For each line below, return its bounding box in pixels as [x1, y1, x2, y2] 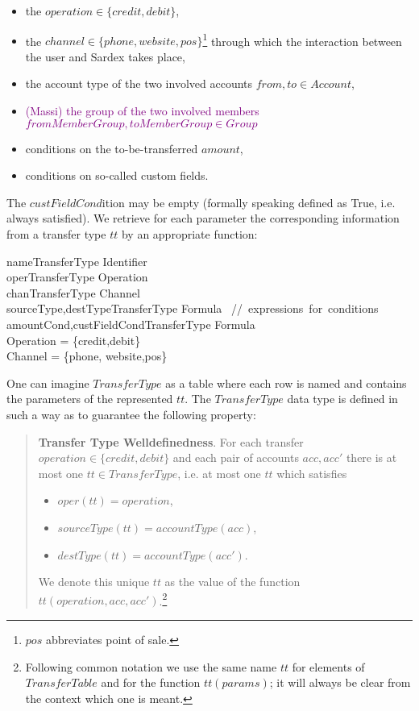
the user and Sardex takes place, [25, 48, 185, 64]
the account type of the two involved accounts [25, 75, 253, 92]
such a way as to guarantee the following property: [6, 405, 256, 422]
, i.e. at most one [177, 464, 261, 481]
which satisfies [276, 464, 347, 481]
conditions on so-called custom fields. [25, 167, 209, 184]
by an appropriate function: [121, 226, 258, 242]
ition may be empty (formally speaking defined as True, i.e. [102, 193, 396, 210]
